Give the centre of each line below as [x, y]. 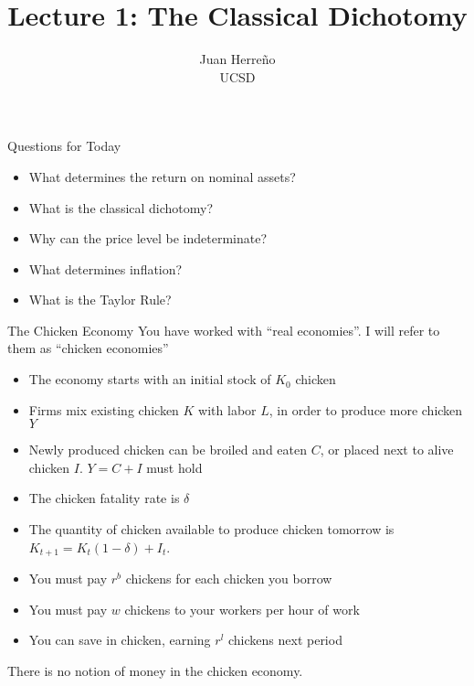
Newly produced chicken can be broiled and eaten [168, 450]
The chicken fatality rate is [104, 498]
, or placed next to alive [387, 450]
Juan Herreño [237, 59]
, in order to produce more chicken [366, 409]
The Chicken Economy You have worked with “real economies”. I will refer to [224, 330]
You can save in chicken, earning [120, 640]
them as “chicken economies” [88, 348]
